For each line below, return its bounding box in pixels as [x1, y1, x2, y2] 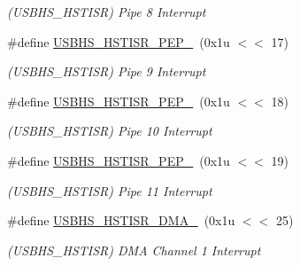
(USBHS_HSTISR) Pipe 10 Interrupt [7, 121, 212, 140]
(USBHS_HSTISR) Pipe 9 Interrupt [7, 62, 206, 81]
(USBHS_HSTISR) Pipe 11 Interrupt [7, 181, 212, 199]
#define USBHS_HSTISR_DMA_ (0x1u [7, 211, 235, 230]
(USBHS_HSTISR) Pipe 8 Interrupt [7, 3, 206, 20]
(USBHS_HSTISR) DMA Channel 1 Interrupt [7, 240, 261, 259]
